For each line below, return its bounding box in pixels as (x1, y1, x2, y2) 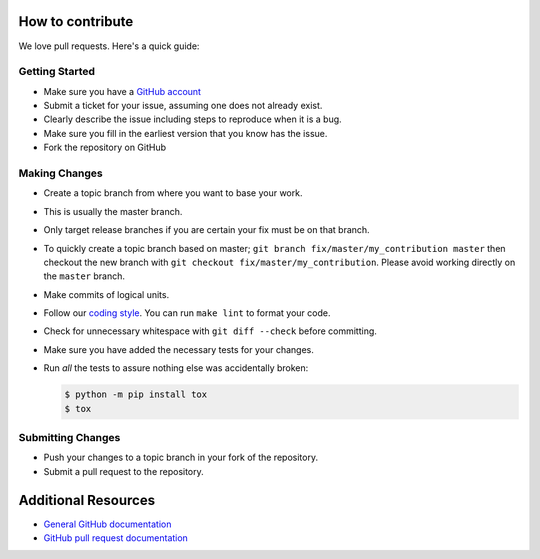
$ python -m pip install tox (64, 389, 208, 400)
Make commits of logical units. (43, 288, 170, 300)
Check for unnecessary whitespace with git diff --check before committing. (43, 325, 377, 337)
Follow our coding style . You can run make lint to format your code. (43, 307, 331, 319)
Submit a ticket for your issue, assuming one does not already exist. (43, 100, 323, 112)
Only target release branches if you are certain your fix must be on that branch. (43, 224, 370, 236)
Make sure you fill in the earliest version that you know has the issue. (43, 127, 328, 139)
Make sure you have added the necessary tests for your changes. (43, 343, 314, 355)
